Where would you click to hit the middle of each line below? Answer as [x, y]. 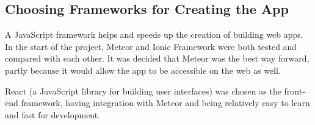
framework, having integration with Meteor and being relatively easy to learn [165, 103]
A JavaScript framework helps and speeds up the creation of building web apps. [154, 34]
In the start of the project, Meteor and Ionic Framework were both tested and [151, 46]
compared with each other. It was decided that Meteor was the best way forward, [157, 58]
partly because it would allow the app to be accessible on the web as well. [143, 70]
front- [295, 91]
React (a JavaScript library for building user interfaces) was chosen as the [143, 91]
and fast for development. [53, 114]
